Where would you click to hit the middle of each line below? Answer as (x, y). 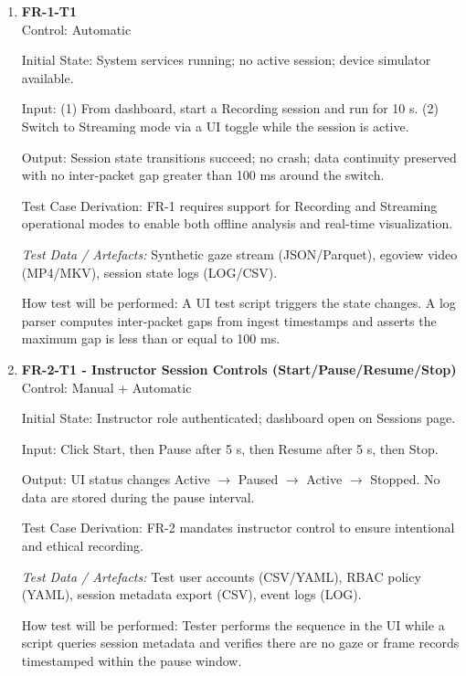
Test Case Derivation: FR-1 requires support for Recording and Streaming (229, 205)
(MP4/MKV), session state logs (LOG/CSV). (149, 272)
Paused (258, 479)
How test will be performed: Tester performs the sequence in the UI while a (233, 624)
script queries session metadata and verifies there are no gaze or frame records (240, 643)
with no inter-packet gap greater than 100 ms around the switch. (203, 175)
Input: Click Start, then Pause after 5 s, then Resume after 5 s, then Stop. (230, 448)
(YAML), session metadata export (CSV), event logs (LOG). (191, 594)
